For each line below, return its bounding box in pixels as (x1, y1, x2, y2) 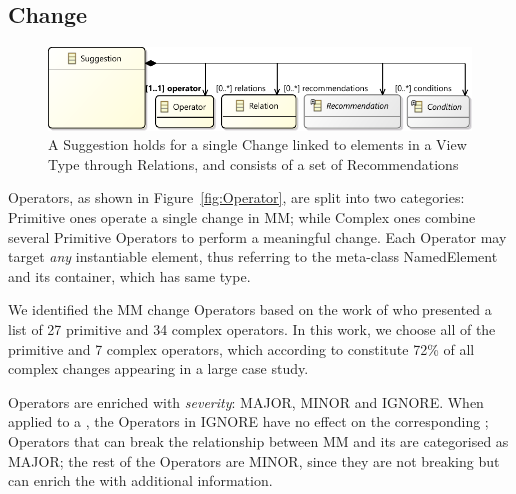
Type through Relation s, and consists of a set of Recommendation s (48, 153, 459, 174)
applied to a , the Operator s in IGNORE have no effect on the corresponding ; (8, 411, 489, 432)
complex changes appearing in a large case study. (8, 358, 309, 379)
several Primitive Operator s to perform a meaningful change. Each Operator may (8, 226, 507, 247)
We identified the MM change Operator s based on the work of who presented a (8, 299, 492, 320)
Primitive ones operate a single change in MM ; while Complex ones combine (8, 207, 476, 227)
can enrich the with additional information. (8, 470, 273, 491)
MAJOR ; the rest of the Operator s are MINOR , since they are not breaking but (8, 450, 500, 471)
